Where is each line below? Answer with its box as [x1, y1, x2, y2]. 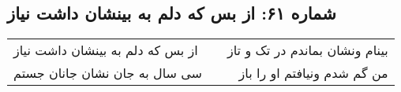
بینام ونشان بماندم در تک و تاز [227, 41, 388, 60]
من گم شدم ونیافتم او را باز [238, 64, 388, 83]
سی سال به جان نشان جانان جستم [13, 64, 202, 83]
